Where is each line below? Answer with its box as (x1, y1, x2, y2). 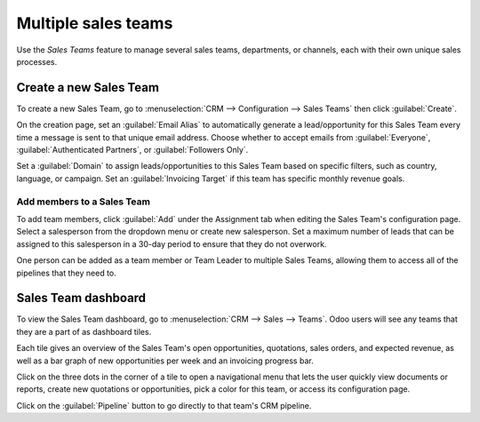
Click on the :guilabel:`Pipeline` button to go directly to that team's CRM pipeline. (16, 400, 312, 410)
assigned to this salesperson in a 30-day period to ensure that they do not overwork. (16, 238, 327, 249)
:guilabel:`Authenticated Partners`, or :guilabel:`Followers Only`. (16, 145, 249, 155)
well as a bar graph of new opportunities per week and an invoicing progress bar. (16, 355, 315, 366)
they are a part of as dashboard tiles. (16, 326, 152, 337)
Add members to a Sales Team (16, 195, 151, 208)
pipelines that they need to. (16, 267, 117, 278)
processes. (16, 56, 58, 67)
